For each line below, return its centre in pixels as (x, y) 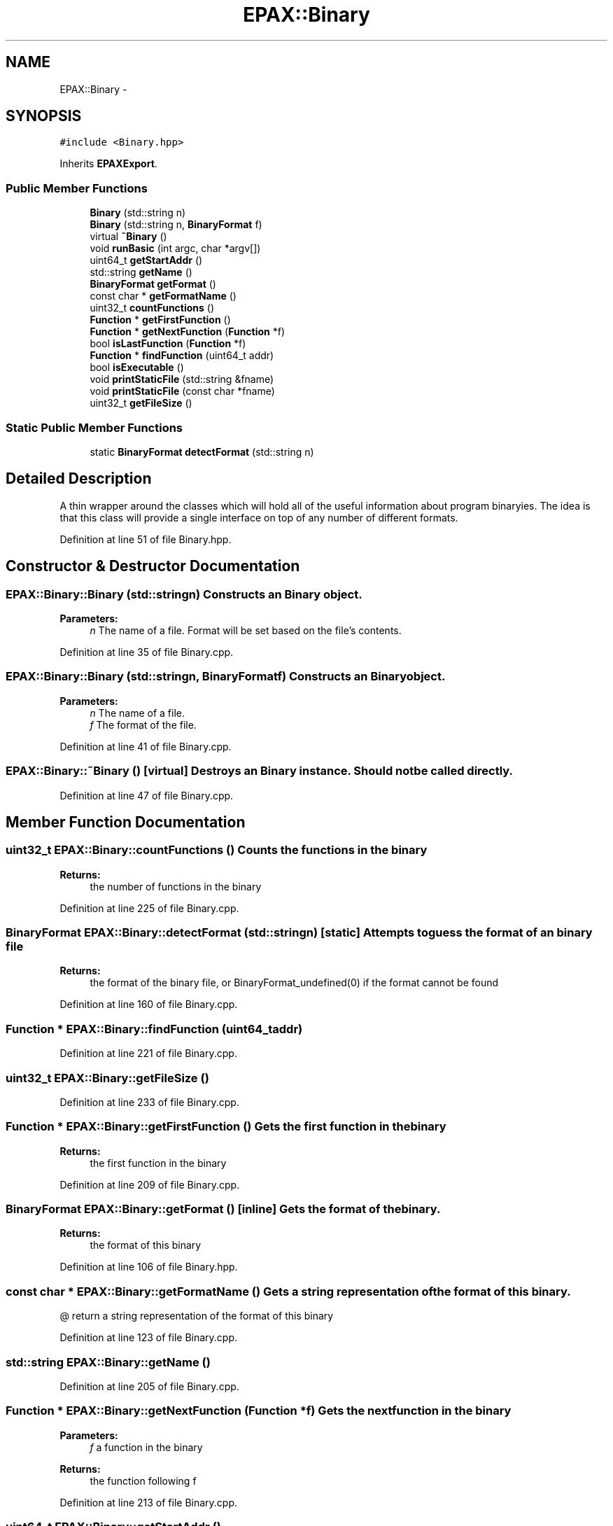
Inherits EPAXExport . (108, 164)
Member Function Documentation (126, 822)
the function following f (143, 1480)
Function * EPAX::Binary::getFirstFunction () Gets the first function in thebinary (226, 1127)
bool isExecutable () (137, 367)
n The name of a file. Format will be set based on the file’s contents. (246, 630)
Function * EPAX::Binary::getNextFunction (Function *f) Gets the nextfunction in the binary (259, 1411)
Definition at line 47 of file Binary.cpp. (147, 795)
